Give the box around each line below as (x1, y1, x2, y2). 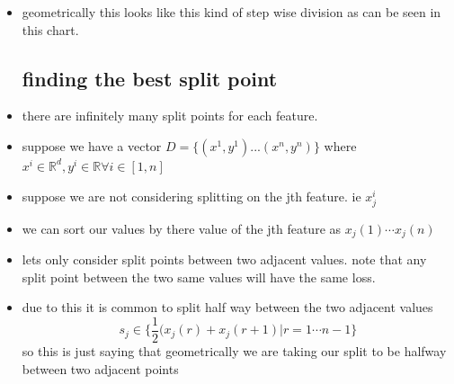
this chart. (22, 20, 79, 39)
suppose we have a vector (22, 136, 162, 155)
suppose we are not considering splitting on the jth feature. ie (22, 186, 361, 205)
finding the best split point (22, 64, 278, 92)
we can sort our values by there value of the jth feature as (22, 219, 342, 237)
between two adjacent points (22, 359, 179, 378)
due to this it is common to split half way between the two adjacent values (22, 298, 433, 317)
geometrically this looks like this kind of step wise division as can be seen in (22, 3, 441, 21)
